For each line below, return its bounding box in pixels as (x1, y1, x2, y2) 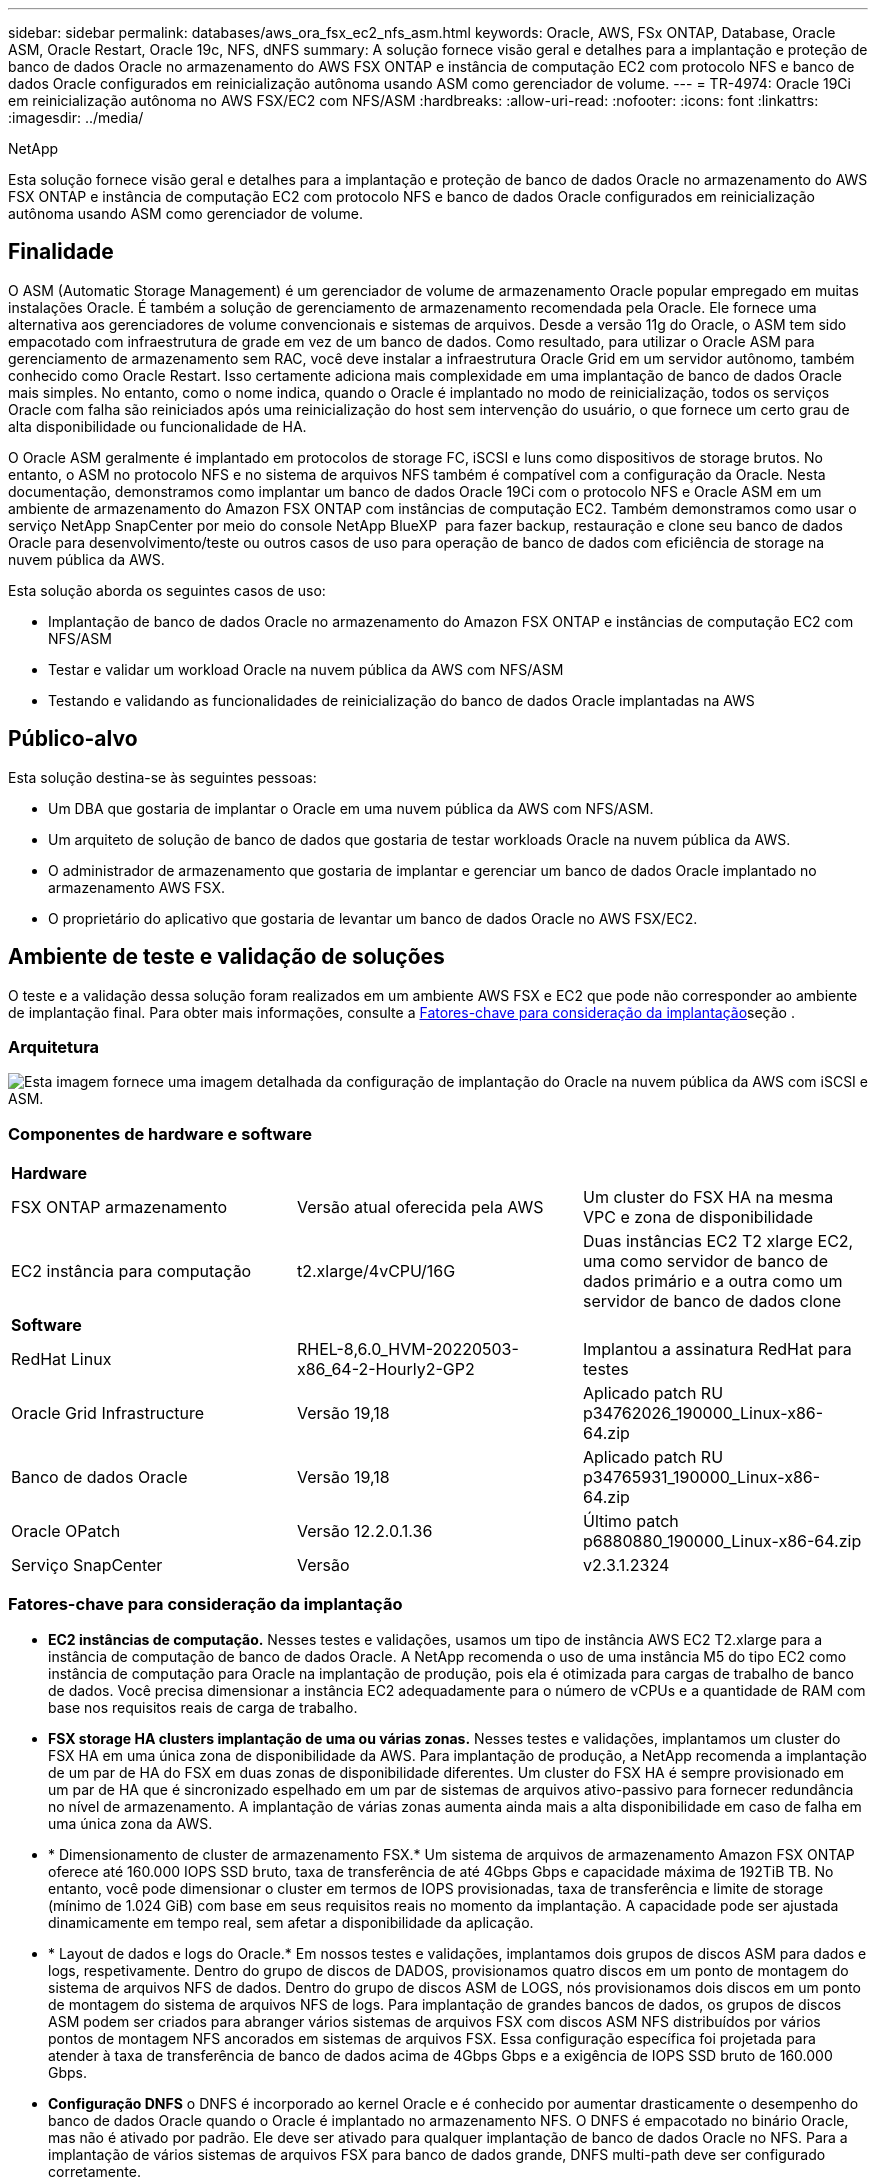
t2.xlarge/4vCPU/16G (296, 1261, 456, 1282)
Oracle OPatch (11, 1521, 121, 1542)
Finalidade (8, 239, 114, 265)
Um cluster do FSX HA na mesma (582, 1187, 834, 1208)
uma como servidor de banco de (582, 1251, 828, 1272)
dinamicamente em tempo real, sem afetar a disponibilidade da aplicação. (48, 1913, 534, 1931)
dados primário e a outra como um (582, 1271, 843, 1292)
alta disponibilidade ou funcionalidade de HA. (8, 417, 307, 435)
